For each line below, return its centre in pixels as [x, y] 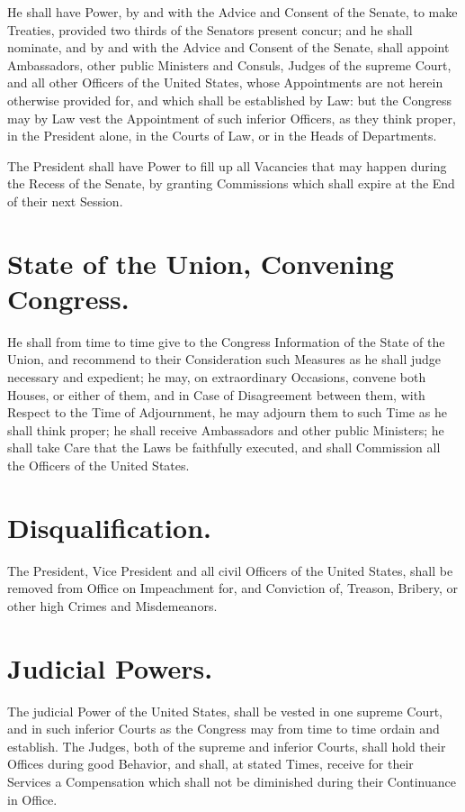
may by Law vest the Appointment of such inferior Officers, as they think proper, [232, 118]
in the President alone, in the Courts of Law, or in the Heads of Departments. [222, 136]
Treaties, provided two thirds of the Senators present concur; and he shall [210, 29]
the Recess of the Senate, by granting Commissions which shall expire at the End [231, 183]
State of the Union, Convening [201, 263]
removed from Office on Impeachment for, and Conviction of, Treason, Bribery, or [233, 588]
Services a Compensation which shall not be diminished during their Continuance [232, 781]
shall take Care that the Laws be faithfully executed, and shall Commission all [224, 447]
